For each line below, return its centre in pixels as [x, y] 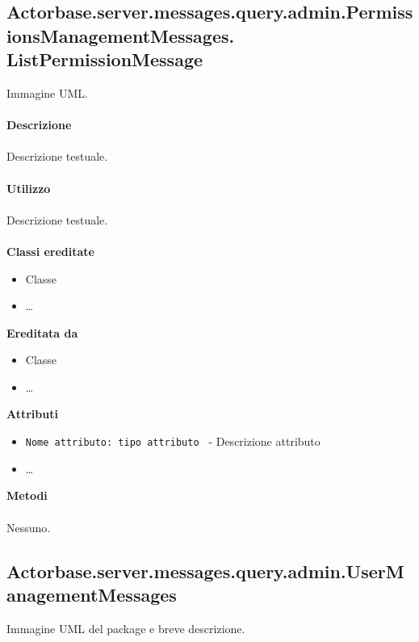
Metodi [27, 495]
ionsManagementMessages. [121, 35]
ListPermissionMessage [105, 59]
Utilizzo [29, 188]
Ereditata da [42, 332]
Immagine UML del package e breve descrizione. [126, 628]
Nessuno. [29, 527]
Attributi [32, 414]
